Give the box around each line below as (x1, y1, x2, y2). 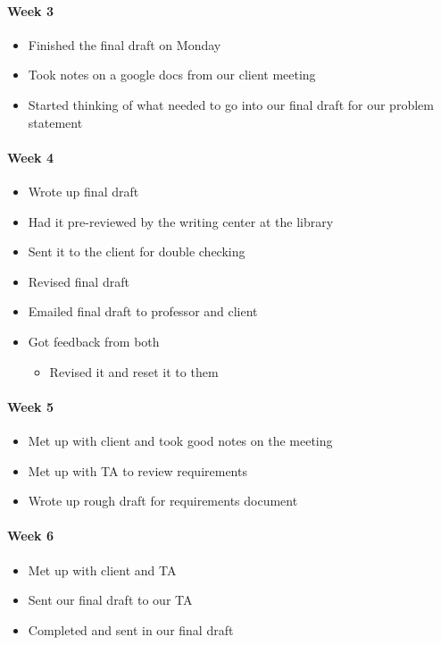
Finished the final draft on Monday (28, 35, 221, 54)
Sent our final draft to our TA (28, 591, 193, 609)
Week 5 (7, 397, 54, 415)
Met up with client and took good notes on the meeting (28, 431, 333, 449)
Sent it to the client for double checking (28, 242, 245, 261)
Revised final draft (28, 272, 129, 290)
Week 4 (7, 147, 54, 166)
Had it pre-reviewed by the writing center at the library (28, 212, 334, 230)
